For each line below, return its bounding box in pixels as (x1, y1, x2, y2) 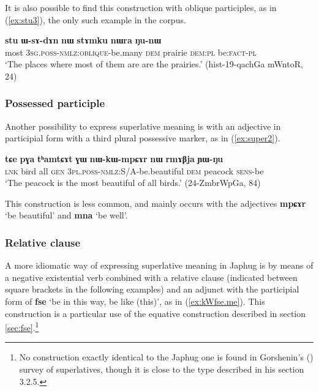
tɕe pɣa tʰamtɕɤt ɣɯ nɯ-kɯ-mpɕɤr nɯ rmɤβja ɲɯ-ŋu (5, 152, 223, 165)
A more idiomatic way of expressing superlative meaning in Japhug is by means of (5, 259, 313, 272)
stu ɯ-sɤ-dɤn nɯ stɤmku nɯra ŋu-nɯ (5, 34, 162, 47)
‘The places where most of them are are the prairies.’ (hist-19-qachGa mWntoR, (5, 58, 303, 70)
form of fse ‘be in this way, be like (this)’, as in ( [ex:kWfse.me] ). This (5, 294, 265, 307)
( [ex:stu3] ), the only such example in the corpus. (5, 13, 186, 26)
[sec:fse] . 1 (5, 319, 39, 333)
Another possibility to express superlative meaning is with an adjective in (5, 119, 281, 132)
